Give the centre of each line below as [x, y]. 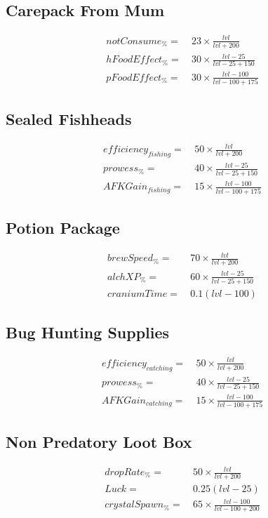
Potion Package [63, 227]
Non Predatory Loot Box [99, 441]
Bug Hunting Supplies [88, 332]
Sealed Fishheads [69, 118]
